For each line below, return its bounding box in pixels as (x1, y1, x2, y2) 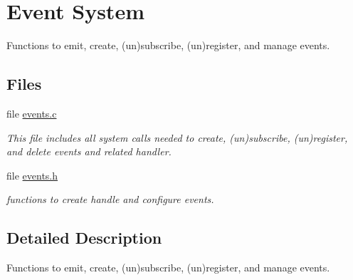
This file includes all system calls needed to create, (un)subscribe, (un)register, (6, 130, 348, 145)
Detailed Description (6, 227, 162, 249)
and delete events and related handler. (6, 144, 172, 159)
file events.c (6, 105, 57, 120)
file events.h (6, 167, 58, 182)
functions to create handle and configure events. (6, 192, 214, 207)
